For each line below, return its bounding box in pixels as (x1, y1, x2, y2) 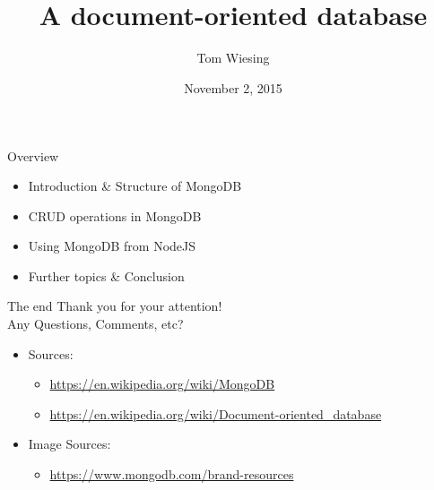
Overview (7, 146, 59, 165)
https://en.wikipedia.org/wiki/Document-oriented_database (49, 404, 382, 423)
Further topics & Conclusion (28, 266, 185, 285)
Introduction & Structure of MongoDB (28, 176, 242, 195)
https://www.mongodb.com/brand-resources (49, 465, 294, 484)
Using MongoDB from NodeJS (28, 236, 196, 255)
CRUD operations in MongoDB (28, 206, 202, 225)
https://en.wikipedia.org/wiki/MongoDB (49, 374, 275, 393)
